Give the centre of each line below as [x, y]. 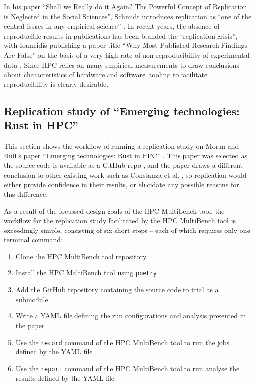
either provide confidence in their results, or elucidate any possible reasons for [122, 184]
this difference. [26, 194]
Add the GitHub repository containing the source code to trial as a [117, 289]
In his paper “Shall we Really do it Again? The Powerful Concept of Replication [126, 6]
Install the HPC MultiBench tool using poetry [86, 273]
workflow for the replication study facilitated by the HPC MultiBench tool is [120, 220]
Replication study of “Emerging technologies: [122, 110]
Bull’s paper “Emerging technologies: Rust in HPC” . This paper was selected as [126, 155]
